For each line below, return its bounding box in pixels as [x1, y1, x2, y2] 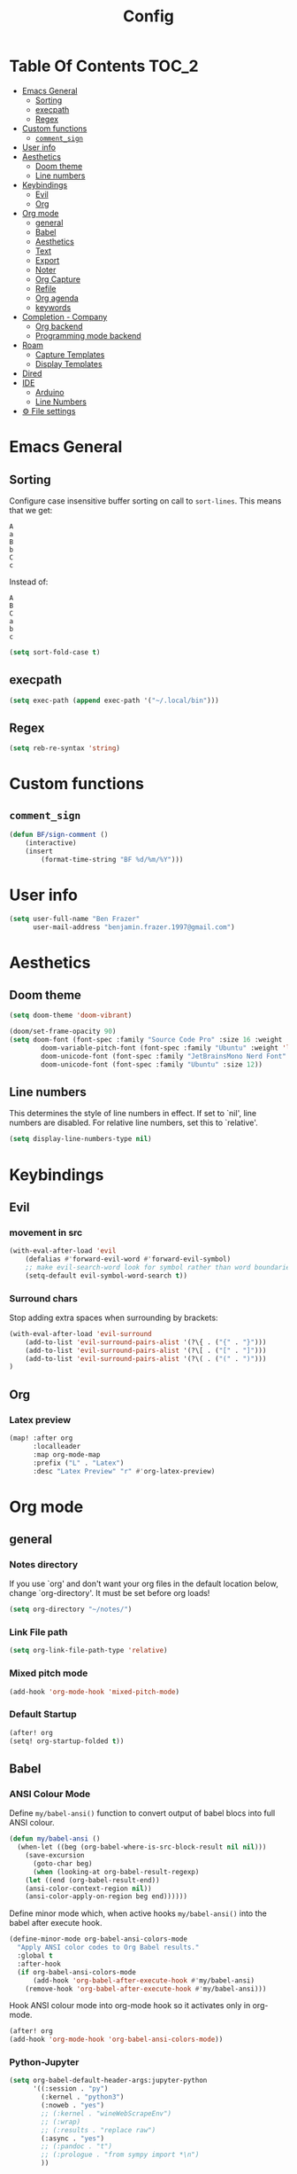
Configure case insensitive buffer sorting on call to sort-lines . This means [9, 495, 282, 506]
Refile [34, 283, 57, 293]
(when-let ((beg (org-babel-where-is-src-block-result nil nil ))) [17, 1842, 267, 1852]
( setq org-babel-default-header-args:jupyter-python [9, 2076, 208, 2085]
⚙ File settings [21, 405, 76, 416]
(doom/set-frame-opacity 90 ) [9, 1027, 117, 1036]
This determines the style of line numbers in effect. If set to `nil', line [9, 1108, 257, 1119]
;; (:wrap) [41, 2117, 81, 2126]
